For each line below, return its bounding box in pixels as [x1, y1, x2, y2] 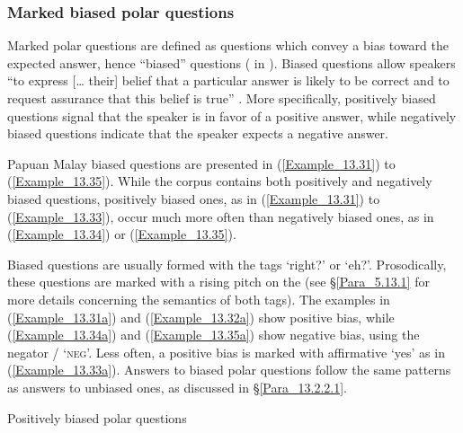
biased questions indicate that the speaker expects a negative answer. [7, 124, 389, 143]
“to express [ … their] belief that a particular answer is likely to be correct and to [7, 71, 450, 90]
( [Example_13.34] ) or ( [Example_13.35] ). [7, 225, 236, 243]
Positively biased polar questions [7, 408, 187, 427]
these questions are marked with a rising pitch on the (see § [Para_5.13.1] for [7, 272, 430, 291]
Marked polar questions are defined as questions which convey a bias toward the [7, 36, 449, 55]
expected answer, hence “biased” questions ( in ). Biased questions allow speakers [7, 53, 456, 72]
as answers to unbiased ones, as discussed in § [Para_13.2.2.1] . [7, 377, 347, 396]
